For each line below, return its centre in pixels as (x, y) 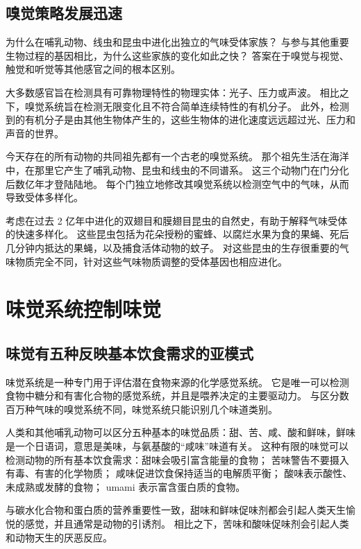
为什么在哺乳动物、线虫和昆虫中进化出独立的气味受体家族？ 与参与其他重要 (177, 42)
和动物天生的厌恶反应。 (59, 537)
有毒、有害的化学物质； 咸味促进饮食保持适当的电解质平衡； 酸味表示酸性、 (179, 473)
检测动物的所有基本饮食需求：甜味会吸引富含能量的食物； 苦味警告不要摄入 (177, 459)
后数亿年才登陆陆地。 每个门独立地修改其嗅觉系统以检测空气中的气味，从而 (177, 183)
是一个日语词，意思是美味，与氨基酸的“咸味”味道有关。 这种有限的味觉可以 (177, 446)
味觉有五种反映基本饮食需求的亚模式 (129, 352)
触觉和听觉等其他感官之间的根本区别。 (93, 69)
